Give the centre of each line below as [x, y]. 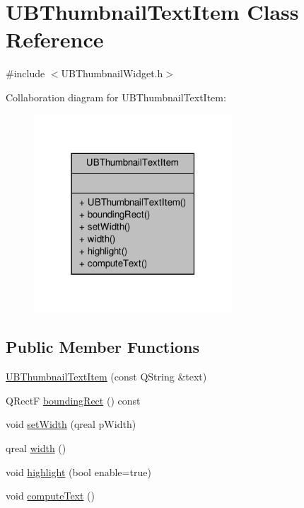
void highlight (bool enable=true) [78, 472]
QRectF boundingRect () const [73, 400]
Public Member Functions [103, 347]
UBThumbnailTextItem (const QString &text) [106, 377]
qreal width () [36, 448]
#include [25, 73]
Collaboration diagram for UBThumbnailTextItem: [116, 97]
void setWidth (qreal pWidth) [71, 424]
